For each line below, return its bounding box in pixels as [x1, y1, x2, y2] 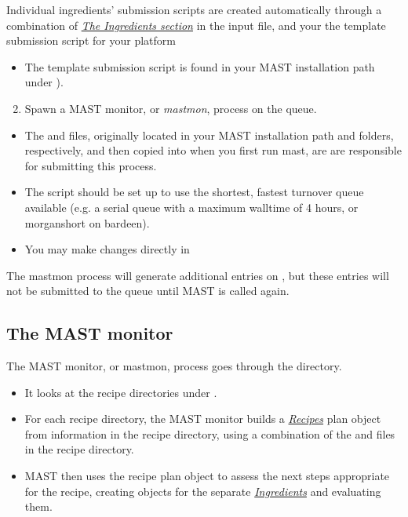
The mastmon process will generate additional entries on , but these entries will [6, 267, 389, 283]
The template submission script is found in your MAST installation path [24, 58, 375, 75]
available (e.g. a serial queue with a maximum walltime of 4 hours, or [24, 198, 359, 215]
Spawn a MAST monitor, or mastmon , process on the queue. [24, 100, 317, 116]
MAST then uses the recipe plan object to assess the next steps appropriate [24, 468, 390, 484]
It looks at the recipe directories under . [24, 384, 217, 400]
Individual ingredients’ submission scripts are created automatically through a [6, 2, 382, 17]
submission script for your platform [6, 32, 176, 49]
